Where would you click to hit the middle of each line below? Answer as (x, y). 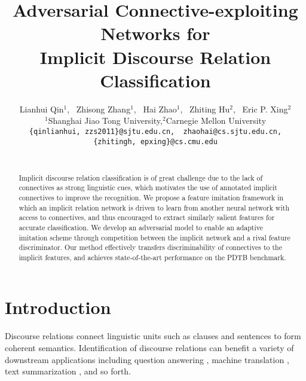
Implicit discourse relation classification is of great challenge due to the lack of (141, 177)
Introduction (58, 307)
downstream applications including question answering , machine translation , (147, 359)
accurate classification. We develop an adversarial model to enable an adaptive (141, 227)
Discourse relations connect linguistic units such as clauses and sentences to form (153, 336)
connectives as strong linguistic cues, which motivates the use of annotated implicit (148, 188)
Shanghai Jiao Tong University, (105, 121)
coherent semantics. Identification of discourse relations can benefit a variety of (149, 348)
